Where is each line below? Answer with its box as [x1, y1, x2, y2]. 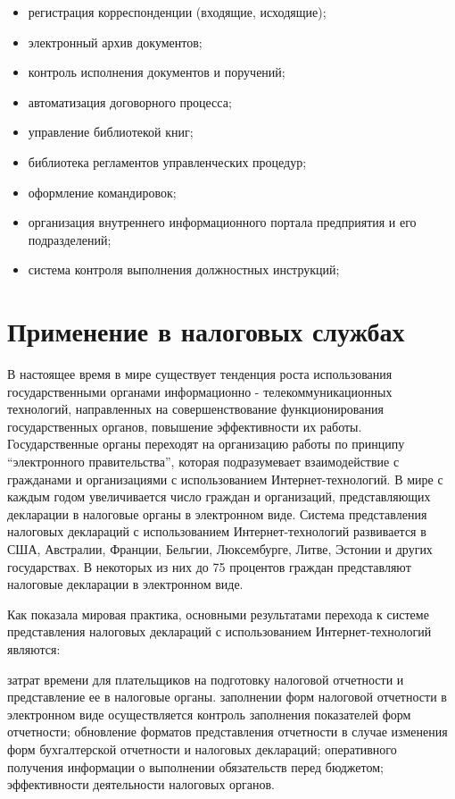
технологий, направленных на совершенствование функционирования [7, 399, 384, 418]
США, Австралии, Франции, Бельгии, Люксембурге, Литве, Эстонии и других [7, 540, 433, 558]
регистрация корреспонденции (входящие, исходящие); [28, 3, 327, 21]
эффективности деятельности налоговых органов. [7, 775, 276, 794]
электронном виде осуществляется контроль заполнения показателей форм [7, 704, 411, 723]
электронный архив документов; [28, 32, 203, 51]
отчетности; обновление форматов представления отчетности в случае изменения [7, 722, 448, 741]
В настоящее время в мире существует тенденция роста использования [7, 365, 393, 383]
